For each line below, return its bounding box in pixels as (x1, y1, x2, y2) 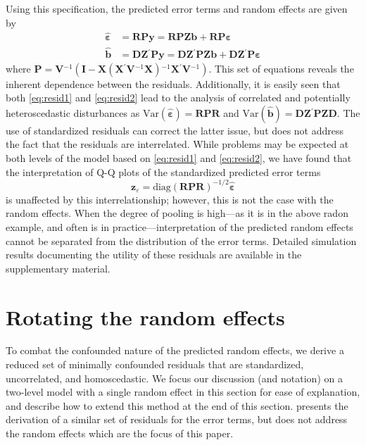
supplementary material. (6, 261, 111, 275)
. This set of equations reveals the (208, 61, 354, 75)
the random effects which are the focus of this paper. (6, 426, 234, 440)
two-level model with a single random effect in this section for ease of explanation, (6, 384, 360, 399)
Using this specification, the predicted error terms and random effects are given (6, 1, 348, 15)
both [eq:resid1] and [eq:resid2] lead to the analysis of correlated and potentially (6, 90, 351, 105)
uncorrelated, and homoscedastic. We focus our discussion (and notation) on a (6, 370, 343, 385)
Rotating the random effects (6, 302, 285, 331)
